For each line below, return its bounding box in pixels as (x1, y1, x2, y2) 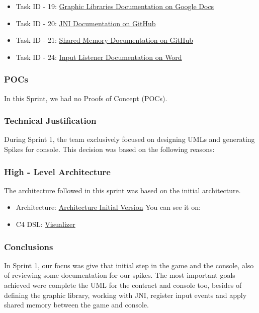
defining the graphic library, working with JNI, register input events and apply (4, 289, 247, 300)
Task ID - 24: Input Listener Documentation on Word (16, 51, 182, 62)
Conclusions (4, 240, 53, 253)
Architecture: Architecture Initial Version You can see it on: (16, 202, 201, 212)
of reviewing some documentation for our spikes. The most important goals (4, 270, 235, 280)
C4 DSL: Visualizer (16, 219, 75, 229)
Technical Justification (4, 114, 97, 127)
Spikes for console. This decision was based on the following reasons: (4, 144, 215, 154)
